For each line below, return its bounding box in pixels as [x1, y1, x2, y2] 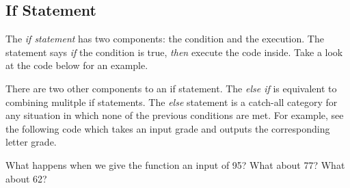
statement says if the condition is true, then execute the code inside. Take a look [5, 44, 343, 59]
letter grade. [5, 135, 57, 149]
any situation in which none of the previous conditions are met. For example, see [5, 108, 344, 122]
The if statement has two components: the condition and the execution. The [5, 31, 324, 46]
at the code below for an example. [5, 58, 148, 72]
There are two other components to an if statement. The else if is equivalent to [5, 81, 337, 95]
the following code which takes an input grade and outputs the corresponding [5, 121, 330, 135]
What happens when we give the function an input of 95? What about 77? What [5, 157, 345, 172]
